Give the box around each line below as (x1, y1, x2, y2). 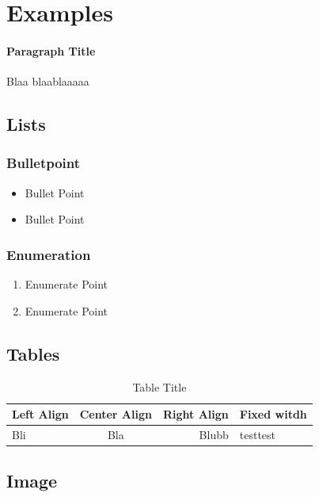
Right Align (162, 406, 229, 422)
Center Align (79, 406, 152, 422)
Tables (6, 341, 60, 365)
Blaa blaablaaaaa (6, 73, 89, 90)
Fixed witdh (239, 406, 307, 422)
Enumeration (6, 244, 91, 264)
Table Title (132, 378, 187, 395)
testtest (239, 426, 276, 442)
